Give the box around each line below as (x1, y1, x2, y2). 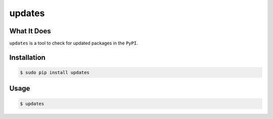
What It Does (9, 27, 51, 35)
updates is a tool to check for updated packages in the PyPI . (9, 40, 139, 46)
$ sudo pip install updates (20, 70, 89, 76)
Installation (9, 53, 45, 62)
